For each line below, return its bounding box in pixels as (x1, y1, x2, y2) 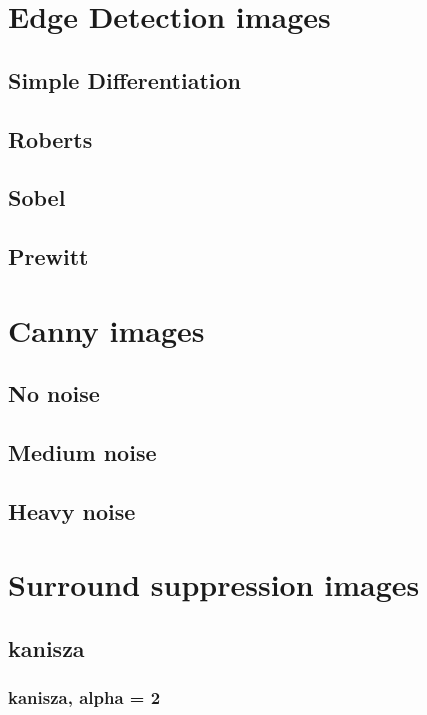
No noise (8, 378, 100, 409)
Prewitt (8, 241, 89, 272)
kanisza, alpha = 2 (8, 685, 161, 710)
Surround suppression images (8, 564, 420, 605)
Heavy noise (8, 495, 136, 526)
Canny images (8, 309, 205, 350)
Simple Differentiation (8, 64, 242, 95)
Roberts (8, 123, 93, 154)
